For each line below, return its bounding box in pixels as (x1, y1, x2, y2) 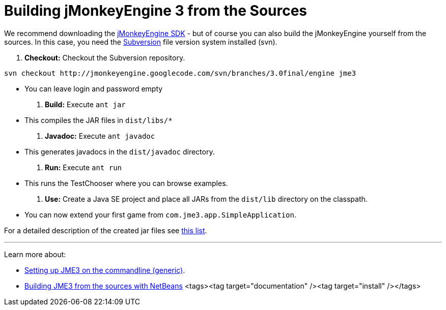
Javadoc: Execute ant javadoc (45, 131, 155, 140)
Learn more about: (4, 250, 66, 259)
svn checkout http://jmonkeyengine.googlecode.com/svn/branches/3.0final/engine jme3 (4, 69, 356, 77)
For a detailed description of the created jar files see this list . (4, 226, 207, 235)
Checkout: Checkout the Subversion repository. (24, 53, 185, 62)
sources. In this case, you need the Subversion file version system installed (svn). (4, 37, 277, 46)
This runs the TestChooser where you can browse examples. (24, 178, 228, 188)
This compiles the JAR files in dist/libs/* (24, 115, 173, 125)
